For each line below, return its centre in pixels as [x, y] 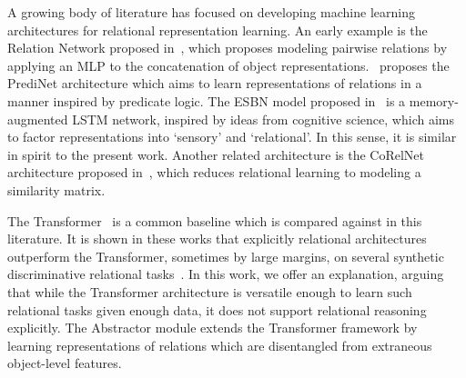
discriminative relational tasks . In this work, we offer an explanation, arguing [226, 274]
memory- [434, 100]
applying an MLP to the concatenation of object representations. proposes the [228, 65]
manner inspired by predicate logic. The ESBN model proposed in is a [207, 100]
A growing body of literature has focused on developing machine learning [211, 12]
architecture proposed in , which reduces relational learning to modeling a [214, 172]
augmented [38, 119]
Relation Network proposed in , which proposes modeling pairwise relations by [228, 48]
